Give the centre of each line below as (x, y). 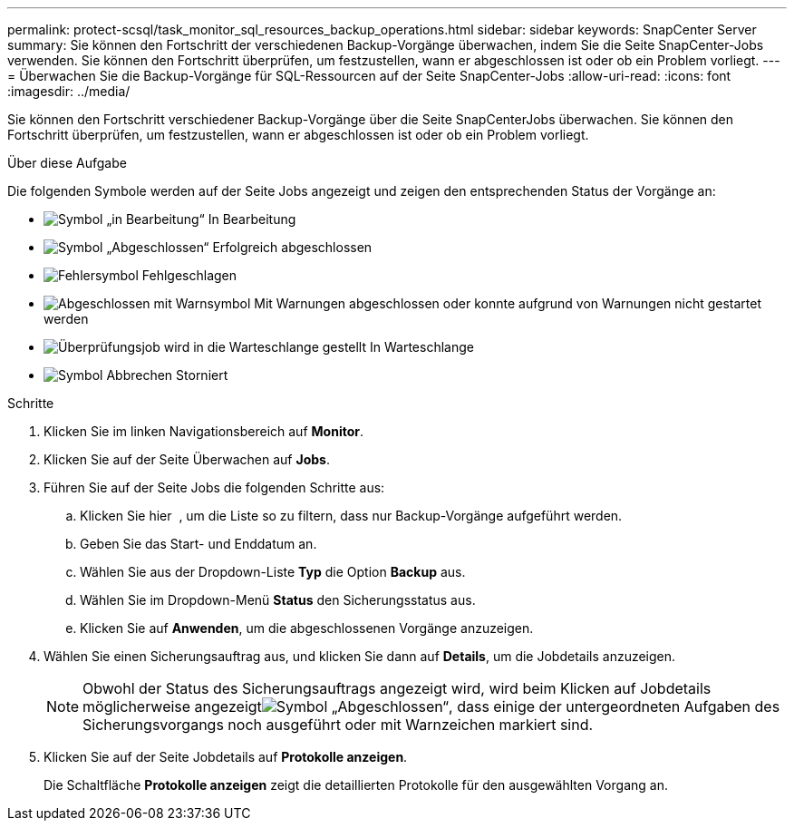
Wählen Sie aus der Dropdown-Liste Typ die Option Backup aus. (273, 572)
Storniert (202, 375)
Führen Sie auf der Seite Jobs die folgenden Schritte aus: (214, 487)
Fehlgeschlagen (189, 275)
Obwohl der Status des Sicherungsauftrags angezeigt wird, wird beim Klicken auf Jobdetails (397, 688)
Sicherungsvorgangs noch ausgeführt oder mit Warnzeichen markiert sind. (338, 725)
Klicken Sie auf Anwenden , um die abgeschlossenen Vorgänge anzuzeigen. (307, 628)
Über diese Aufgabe (67, 163)
